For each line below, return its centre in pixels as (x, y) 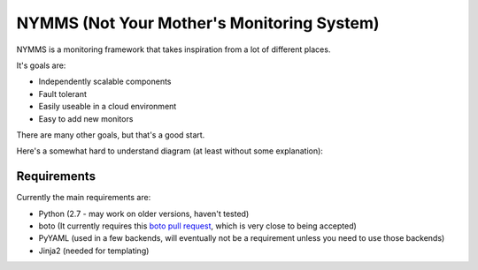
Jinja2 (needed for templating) (94, 251)
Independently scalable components (105, 82)
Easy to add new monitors (86, 118)
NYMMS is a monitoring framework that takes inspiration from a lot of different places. (173, 49)
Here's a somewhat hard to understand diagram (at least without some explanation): (170, 151)
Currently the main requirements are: (84, 198)
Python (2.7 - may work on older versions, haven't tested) (144, 214)
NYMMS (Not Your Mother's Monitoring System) (198, 23)
